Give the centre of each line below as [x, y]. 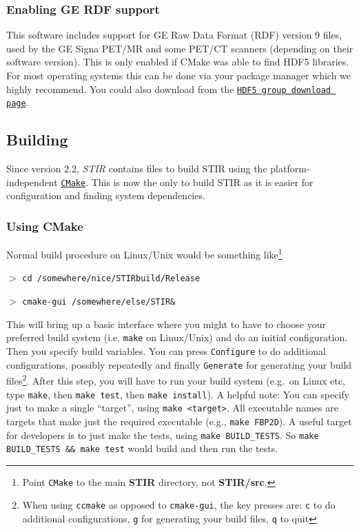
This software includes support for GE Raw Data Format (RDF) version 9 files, [174, 35]
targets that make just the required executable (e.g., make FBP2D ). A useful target [179, 421]
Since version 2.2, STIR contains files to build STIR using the [137, 169]
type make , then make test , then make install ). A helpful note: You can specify [178, 394]
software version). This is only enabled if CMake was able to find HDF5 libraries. [178, 62]
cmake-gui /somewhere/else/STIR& [99, 302]
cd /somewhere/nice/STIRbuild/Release [111, 279]
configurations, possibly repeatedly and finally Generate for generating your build [179, 364]
